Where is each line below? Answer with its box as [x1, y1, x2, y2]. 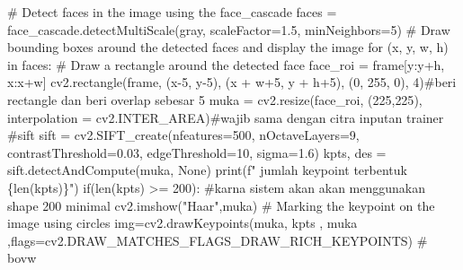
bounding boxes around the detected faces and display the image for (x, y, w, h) [7, 38, 449, 57]
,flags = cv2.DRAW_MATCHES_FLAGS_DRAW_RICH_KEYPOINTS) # [7, 231, 428, 249]
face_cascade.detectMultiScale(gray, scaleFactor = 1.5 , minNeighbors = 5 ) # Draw [7, 20, 450, 39]
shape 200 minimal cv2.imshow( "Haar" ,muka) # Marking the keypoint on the [7, 196, 435, 214]
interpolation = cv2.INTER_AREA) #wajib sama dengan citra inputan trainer [7, 108, 444, 126]
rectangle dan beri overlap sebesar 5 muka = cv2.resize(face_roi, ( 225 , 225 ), [7, 90, 423, 109]
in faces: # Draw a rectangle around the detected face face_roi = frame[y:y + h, [7, 55, 445, 74]
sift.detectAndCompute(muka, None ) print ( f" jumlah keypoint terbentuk [7, 161, 407, 179]
